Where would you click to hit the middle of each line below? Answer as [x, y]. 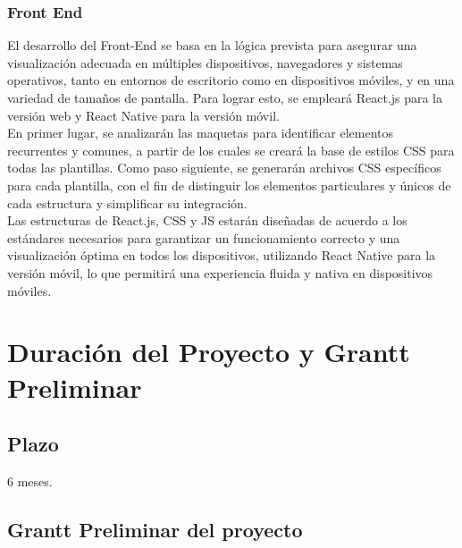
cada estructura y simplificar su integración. [127, 202]
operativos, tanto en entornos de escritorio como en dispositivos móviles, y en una [231, 80]
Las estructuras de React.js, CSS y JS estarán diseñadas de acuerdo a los [207, 220]
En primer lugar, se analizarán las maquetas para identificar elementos [201, 133]
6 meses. [30, 481]
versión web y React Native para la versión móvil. [143, 115]
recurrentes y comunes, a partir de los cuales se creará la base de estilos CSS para [231, 150]
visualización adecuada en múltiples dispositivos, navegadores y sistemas [205, 62]
